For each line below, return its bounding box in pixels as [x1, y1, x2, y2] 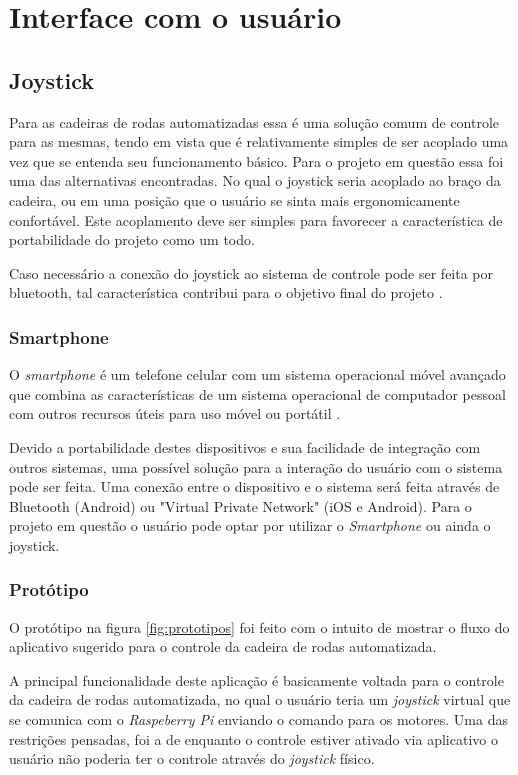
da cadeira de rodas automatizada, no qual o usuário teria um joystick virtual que [9, 689, 511, 710]
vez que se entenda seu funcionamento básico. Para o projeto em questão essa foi [9, 150, 504, 171]
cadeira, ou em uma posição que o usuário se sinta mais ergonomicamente [9, 189, 460, 210]
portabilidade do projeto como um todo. [9, 229, 255, 250]
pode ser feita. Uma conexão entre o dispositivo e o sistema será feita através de [9, 476, 500, 497]
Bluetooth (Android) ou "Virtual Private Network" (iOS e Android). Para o [9, 495, 472, 516]
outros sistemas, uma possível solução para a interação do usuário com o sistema [9, 456, 503, 477]
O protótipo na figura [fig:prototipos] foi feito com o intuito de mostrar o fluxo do [9, 616, 510, 637]
